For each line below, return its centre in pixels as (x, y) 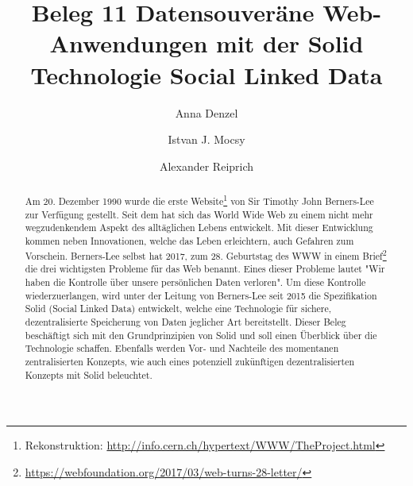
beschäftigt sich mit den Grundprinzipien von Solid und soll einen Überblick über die (201, 335)
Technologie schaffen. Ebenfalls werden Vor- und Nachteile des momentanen (182, 348)
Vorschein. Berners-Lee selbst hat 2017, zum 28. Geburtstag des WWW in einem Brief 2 (206, 254)
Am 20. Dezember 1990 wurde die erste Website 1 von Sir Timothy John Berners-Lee (199, 200)
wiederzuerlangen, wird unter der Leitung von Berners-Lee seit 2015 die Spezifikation (201, 295)
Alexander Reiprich (206, 166)
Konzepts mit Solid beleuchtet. (89, 374)
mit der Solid (290, 43)
